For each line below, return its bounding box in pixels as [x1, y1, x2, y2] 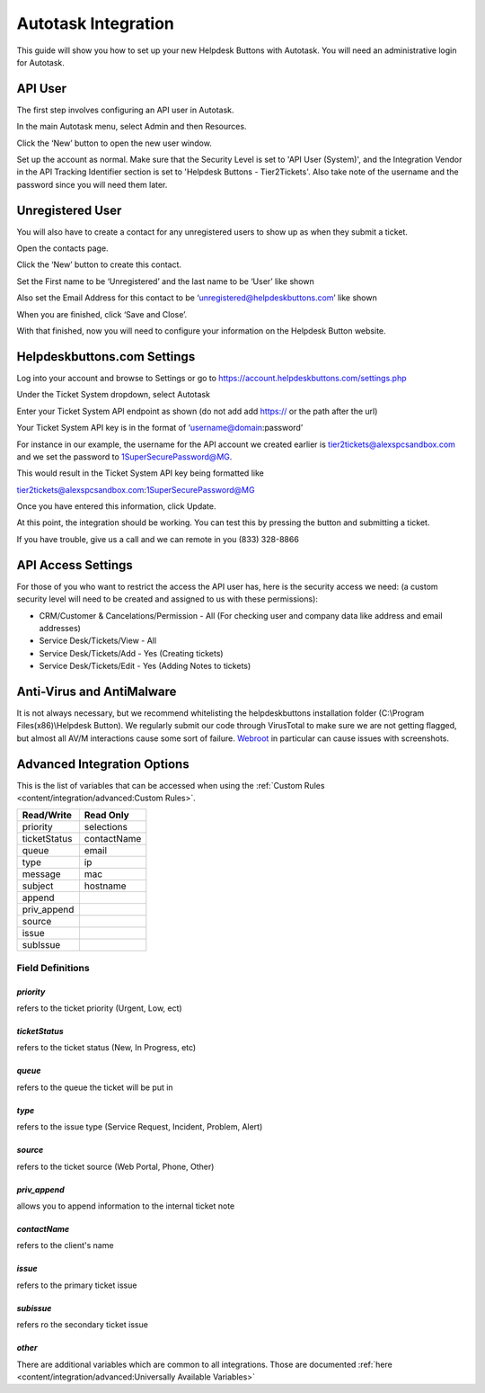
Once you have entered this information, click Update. [16, 501, 216, 512]
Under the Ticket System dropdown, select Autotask [16, 389, 211, 400]
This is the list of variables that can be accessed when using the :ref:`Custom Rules [16, 780, 325, 790]
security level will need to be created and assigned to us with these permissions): [16, 594, 319, 604]
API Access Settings [16, 558, 134, 573]
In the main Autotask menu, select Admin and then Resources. [16, 121, 247, 132]
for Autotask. [16, 57, 65, 67]
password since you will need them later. [16, 179, 168, 190]
